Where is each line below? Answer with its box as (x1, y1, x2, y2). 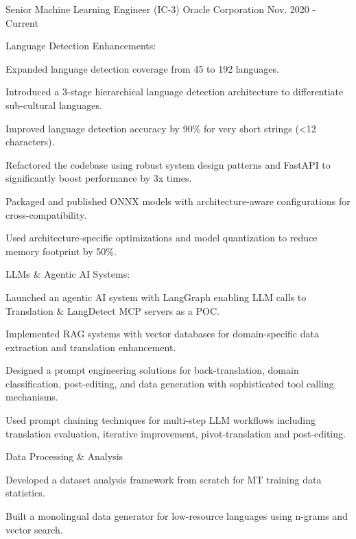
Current (5, 15, 38, 29)
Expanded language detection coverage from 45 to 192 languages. (5, 61, 279, 75)
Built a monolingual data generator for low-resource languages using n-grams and (5, 509, 348, 523)
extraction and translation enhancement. (5, 339, 176, 354)
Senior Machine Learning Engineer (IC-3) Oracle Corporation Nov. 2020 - (5, 2, 316, 16)
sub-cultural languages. (5, 97, 102, 112)
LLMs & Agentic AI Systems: (5, 267, 130, 281)
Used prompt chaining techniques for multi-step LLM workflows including (5, 413, 316, 427)
